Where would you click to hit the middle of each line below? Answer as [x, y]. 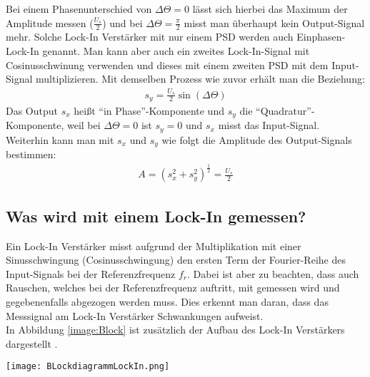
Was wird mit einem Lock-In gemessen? [156, 216]
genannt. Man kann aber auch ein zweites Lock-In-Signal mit [176, 51]
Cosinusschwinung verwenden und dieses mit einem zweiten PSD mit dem [167, 64]
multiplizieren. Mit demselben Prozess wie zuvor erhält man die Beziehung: [200, 79]
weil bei [84, 125]
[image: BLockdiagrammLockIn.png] [88, 367]
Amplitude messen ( [50, 22]
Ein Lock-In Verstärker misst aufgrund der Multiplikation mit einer [154, 246]
